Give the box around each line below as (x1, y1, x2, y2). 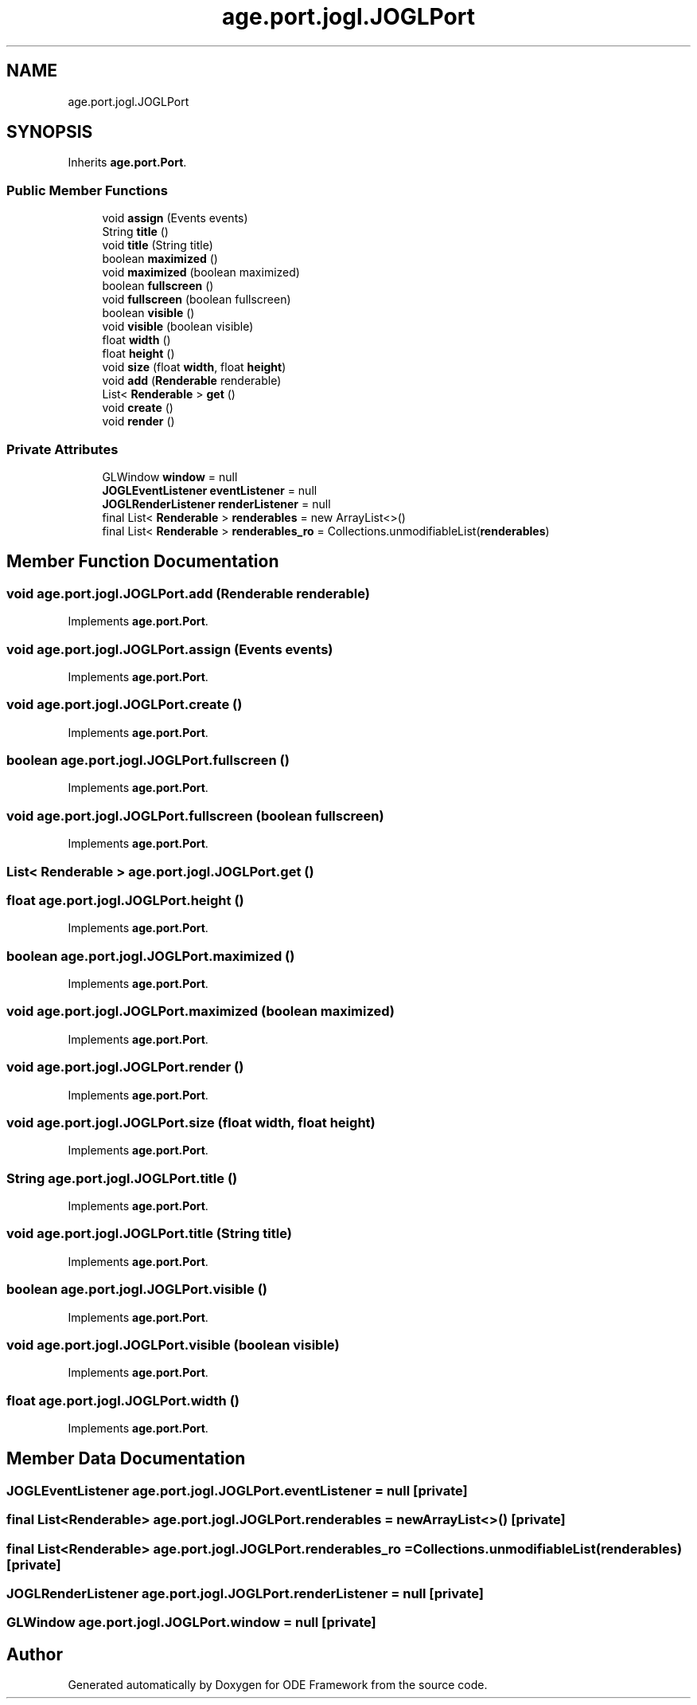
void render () (102, 414, 175, 429)
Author (6, 1644, 63, 1664)
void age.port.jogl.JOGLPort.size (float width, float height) (6, 1114, 376, 1131)
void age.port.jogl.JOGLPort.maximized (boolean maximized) (6, 1003, 395, 1020)
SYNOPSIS (6, 122, 93, 143)
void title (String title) (102, 238, 213, 253)
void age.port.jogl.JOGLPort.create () (6, 696, 243, 713)
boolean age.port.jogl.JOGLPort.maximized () (6, 947, 295, 964)
